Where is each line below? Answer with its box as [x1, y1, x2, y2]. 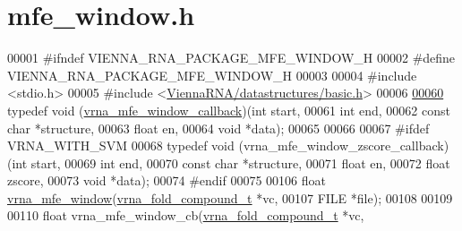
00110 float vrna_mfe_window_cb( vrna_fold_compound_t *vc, [7, 206, 364, 225]
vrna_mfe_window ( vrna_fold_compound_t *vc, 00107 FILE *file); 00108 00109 [7, 188, 453, 207]
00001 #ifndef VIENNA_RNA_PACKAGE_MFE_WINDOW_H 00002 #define [7, 48, 456, 67]
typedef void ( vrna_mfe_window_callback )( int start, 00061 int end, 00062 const [7, 100, 450, 119]
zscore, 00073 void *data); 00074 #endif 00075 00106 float [7, 171, 326, 190]
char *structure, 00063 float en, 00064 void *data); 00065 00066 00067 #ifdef [7, 118, 430, 137]
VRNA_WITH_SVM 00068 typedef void [7, 136, 235, 155]
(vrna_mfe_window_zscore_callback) [238, 136, 449, 155]
